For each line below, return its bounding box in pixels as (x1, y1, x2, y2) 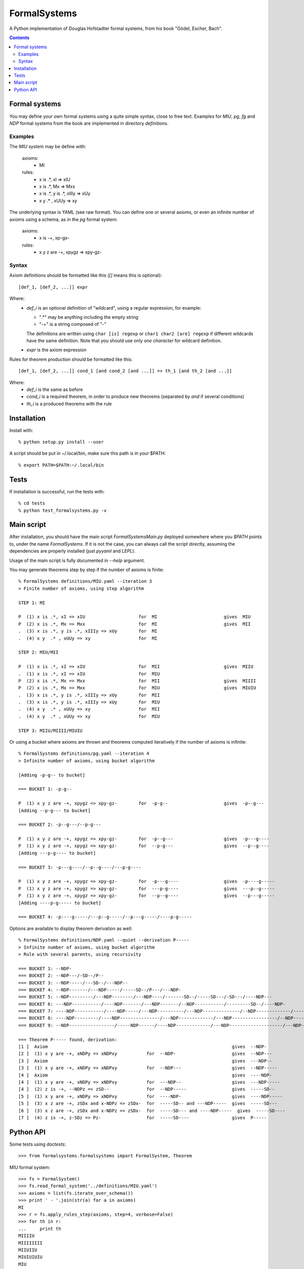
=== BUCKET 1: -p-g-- (18, 786, 72, 792)
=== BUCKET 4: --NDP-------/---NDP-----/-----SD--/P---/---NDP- (18, 987, 182, 992)
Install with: (9, 427, 33, 433)
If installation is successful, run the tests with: (9, 488, 105, 494)
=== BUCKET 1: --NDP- (18, 965, 72, 972)
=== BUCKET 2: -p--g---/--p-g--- (18, 822, 101, 827)
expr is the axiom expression (26, 347, 87, 353)
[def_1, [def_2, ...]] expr (18, 284, 88, 290)
